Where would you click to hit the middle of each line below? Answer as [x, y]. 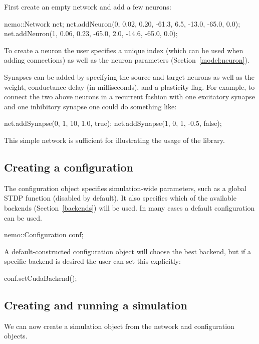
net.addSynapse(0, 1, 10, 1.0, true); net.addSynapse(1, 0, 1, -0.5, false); [113, 123]
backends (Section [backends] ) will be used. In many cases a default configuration [129, 207]
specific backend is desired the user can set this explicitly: [92, 261]
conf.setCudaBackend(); [41, 278]
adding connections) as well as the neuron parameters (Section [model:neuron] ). [127, 60]
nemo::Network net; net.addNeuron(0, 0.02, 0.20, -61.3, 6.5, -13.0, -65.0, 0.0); [122, 23]
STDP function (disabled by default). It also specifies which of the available [120, 198]
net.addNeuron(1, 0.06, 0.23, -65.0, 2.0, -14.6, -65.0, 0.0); [91, 33]
